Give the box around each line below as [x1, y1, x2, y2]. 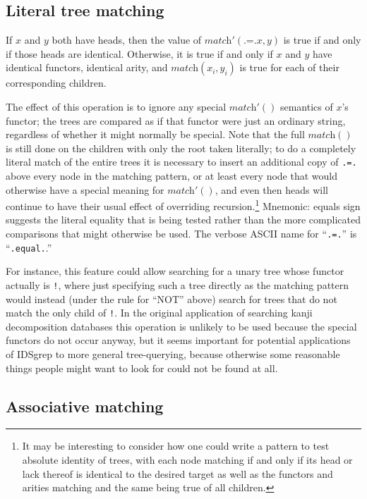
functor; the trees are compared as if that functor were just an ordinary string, [6, 113, 346, 128]
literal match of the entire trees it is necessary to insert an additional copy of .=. [6, 154, 357, 169]
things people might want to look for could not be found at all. [6, 360, 278, 375]
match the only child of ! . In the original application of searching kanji [6, 305, 313, 320]
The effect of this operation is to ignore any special [6, 99, 227, 113]
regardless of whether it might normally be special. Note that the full [6, 127, 305, 142]
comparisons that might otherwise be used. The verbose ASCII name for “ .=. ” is [6, 226, 357, 241]
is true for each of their [239, 60, 339, 75]
